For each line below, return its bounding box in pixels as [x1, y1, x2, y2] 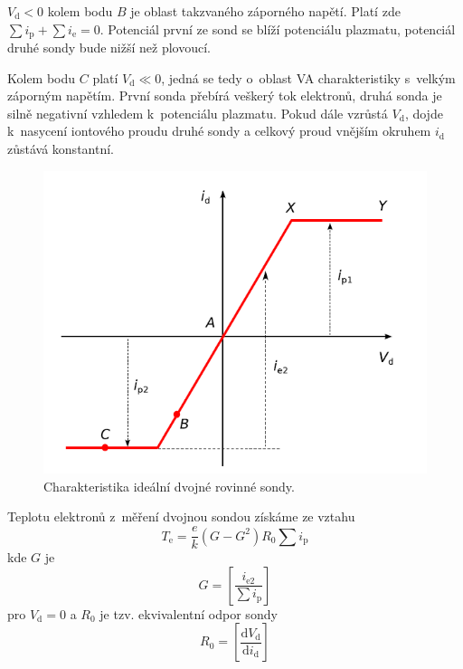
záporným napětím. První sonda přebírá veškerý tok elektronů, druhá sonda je [7, 86, 442, 105]
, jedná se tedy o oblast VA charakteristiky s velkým [161, 68, 456, 87]
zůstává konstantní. [7, 139, 114, 158]
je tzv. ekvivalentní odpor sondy [99, 604, 278, 623]
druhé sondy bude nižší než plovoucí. [7, 38, 211, 57]
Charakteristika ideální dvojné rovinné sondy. [43, 476, 295, 495]
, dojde [404, 103, 443, 122]
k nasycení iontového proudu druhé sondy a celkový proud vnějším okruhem [7, 121, 431, 140]
